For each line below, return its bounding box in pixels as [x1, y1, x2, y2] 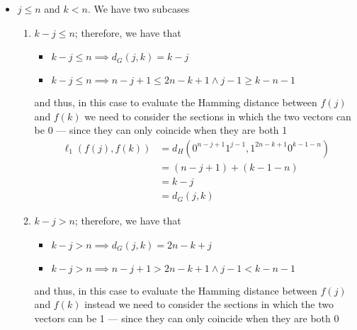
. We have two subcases [87, 1, 190, 16]
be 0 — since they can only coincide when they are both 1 [34, 123, 288, 137]
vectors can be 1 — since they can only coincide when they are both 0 [34, 310, 339, 325]
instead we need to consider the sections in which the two [84, 297, 334, 312]
